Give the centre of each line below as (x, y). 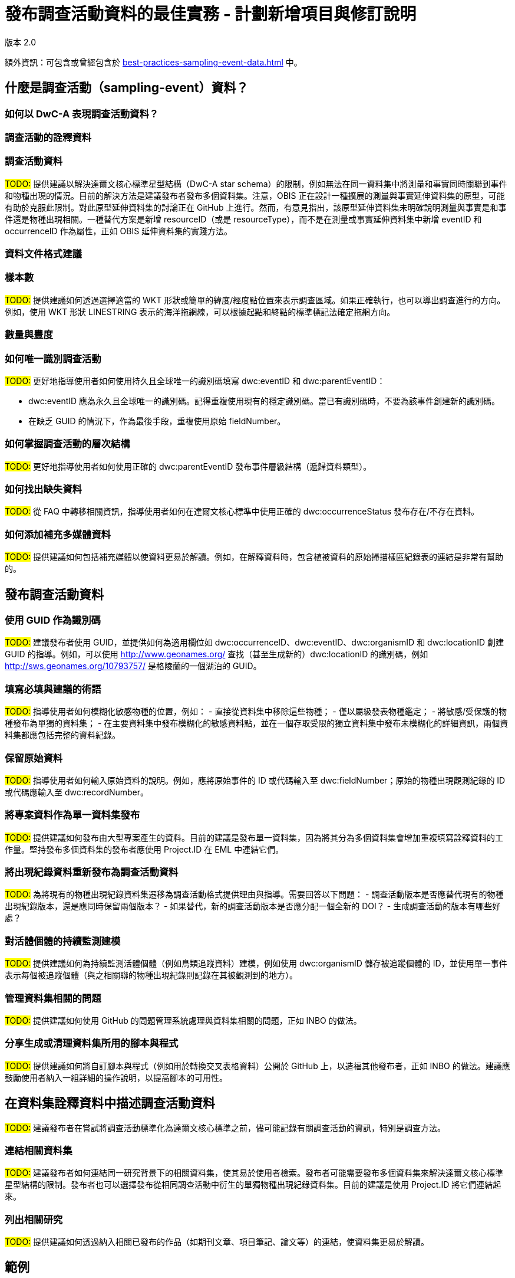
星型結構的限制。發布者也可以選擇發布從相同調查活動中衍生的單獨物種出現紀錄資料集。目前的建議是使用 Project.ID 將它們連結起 (253, 1185)
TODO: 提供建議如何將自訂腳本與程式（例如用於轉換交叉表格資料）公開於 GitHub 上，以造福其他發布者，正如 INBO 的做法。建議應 (257, 1066)
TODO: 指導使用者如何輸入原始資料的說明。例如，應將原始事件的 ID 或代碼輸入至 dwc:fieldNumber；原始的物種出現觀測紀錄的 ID (255, 780)
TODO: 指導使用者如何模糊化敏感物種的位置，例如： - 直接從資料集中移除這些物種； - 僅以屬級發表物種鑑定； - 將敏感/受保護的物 (256, 712)
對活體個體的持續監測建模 (63, 941)
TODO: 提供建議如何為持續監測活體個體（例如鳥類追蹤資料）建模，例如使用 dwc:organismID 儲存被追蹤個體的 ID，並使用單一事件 (256, 964)
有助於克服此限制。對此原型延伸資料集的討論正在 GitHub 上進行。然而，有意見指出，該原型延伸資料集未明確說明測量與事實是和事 (256, 207)
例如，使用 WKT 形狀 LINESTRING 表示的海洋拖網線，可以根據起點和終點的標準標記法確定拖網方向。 (200, 312)
